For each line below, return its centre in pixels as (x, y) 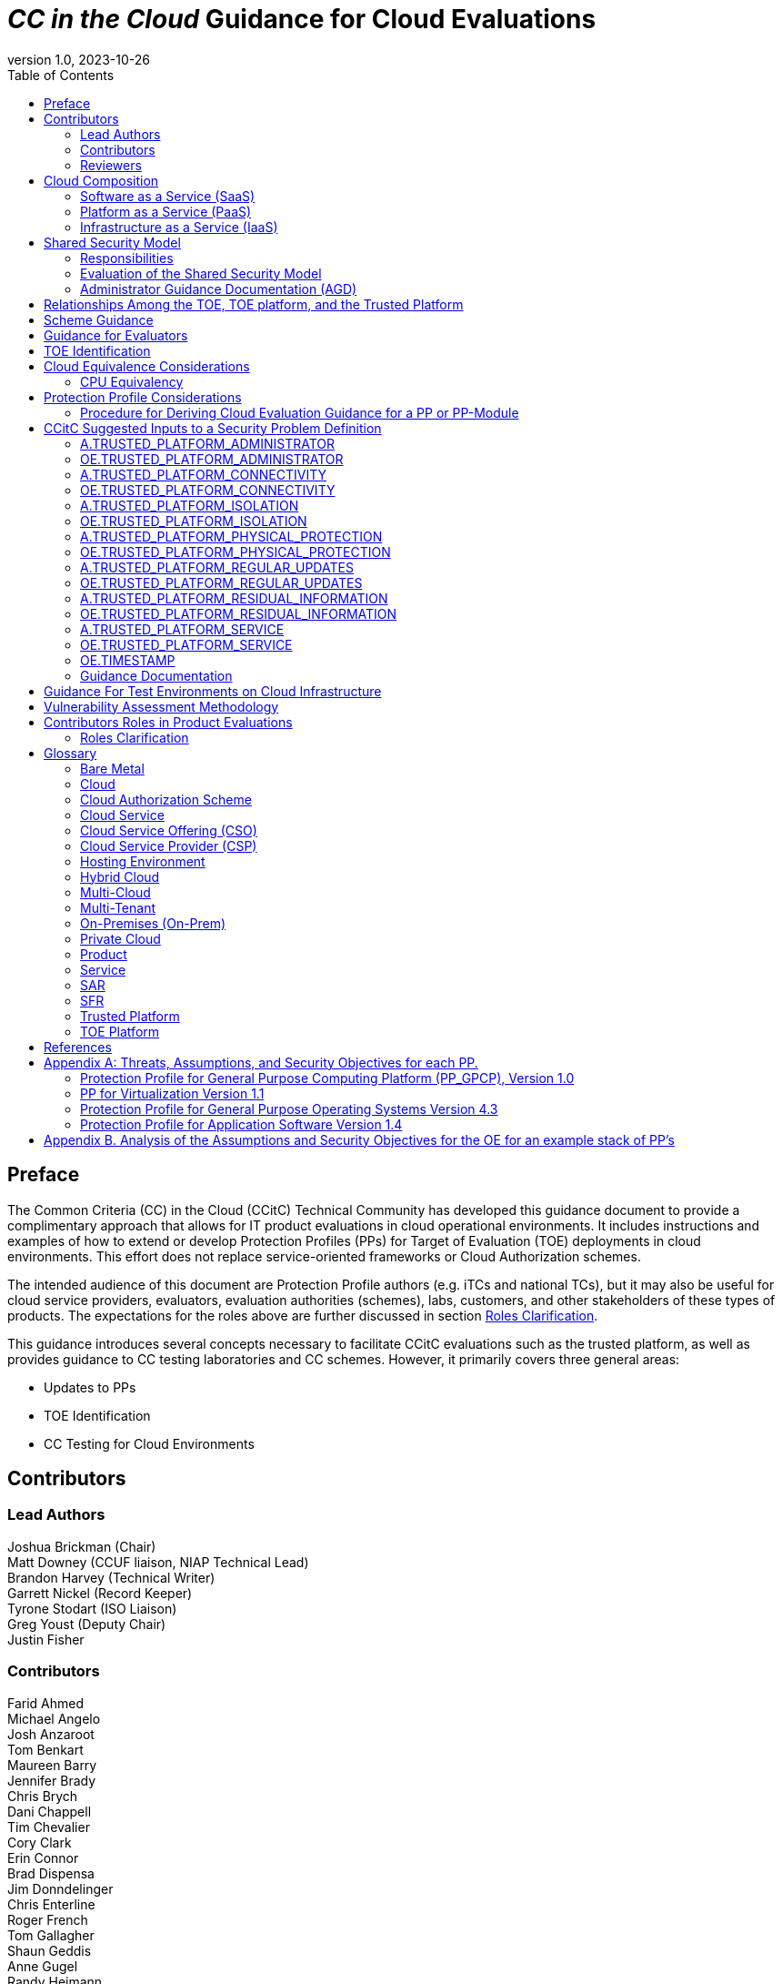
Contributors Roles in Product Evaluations (168, 722)
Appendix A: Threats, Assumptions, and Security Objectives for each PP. (261, 1062)
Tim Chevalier (49, 1827)
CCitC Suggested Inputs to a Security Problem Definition (213, 428)
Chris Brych (43, 1796)
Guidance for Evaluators (116, 335)
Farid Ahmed (46, 1703)
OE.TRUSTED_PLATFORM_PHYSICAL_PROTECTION (236, 552)
